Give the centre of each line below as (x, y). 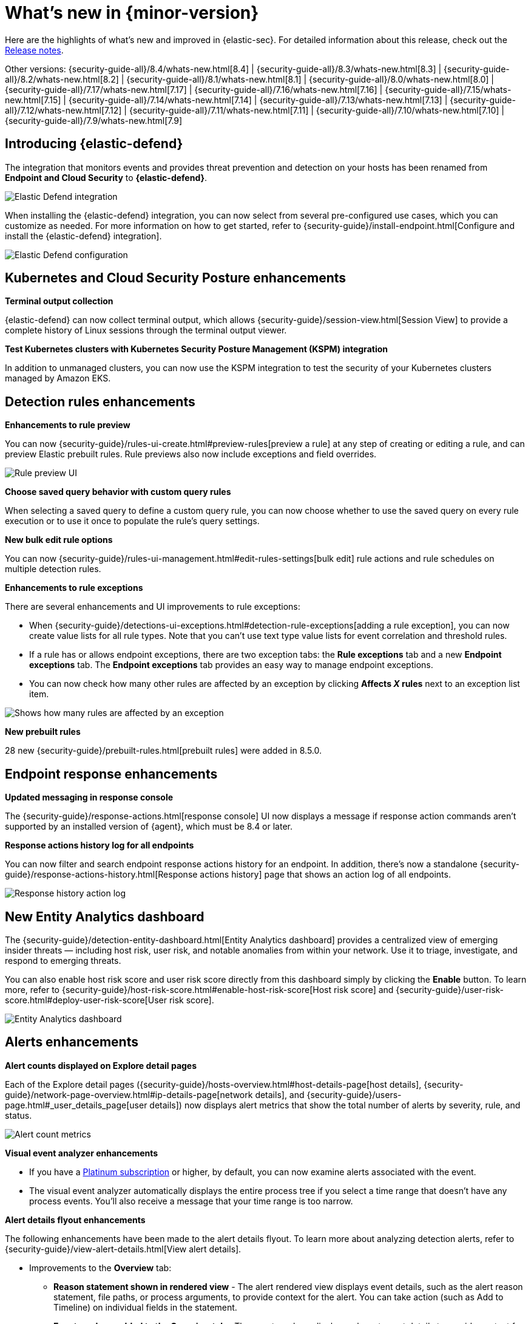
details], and (280, 1094)
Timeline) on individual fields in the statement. (145, 1307)
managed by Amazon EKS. (58, 378)
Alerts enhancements (72, 1042)
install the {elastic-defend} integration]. (83, 236)
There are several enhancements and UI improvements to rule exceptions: (153, 607)
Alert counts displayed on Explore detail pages (101, 1065)
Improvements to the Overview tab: (100, 1268)
